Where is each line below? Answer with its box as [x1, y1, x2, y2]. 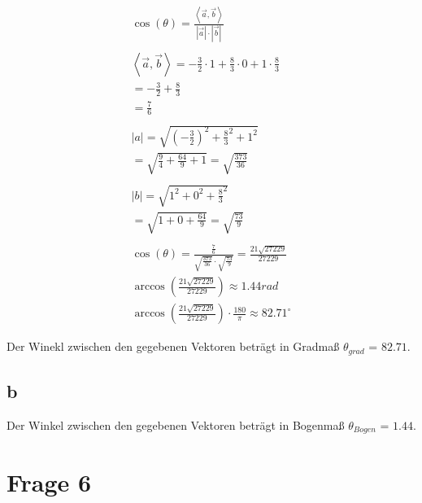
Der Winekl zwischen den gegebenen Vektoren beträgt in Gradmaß [7, 338, 340, 355]
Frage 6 [7, 465, 92, 498]
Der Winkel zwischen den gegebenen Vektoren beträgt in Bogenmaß [7, 416, 345, 433]
